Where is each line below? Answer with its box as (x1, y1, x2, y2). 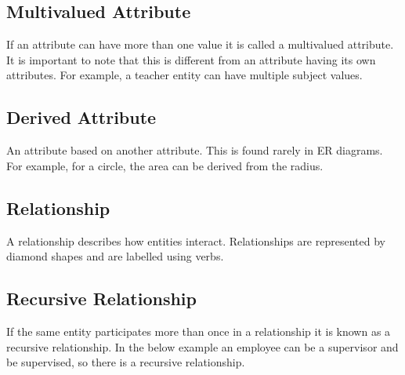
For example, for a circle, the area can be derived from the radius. (6, 157, 324, 173)
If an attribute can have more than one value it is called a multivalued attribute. (6, 36, 394, 53)
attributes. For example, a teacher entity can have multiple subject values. (6, 67, 363, 83)
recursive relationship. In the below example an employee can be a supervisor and (6, 338, 399, 355)
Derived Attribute (6, 105, 157, 129)
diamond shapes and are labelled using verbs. (6, 248, 224, 264)
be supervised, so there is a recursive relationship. (6, 354, 245, 370)
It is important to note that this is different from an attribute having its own (6, 51, 376, 67)
